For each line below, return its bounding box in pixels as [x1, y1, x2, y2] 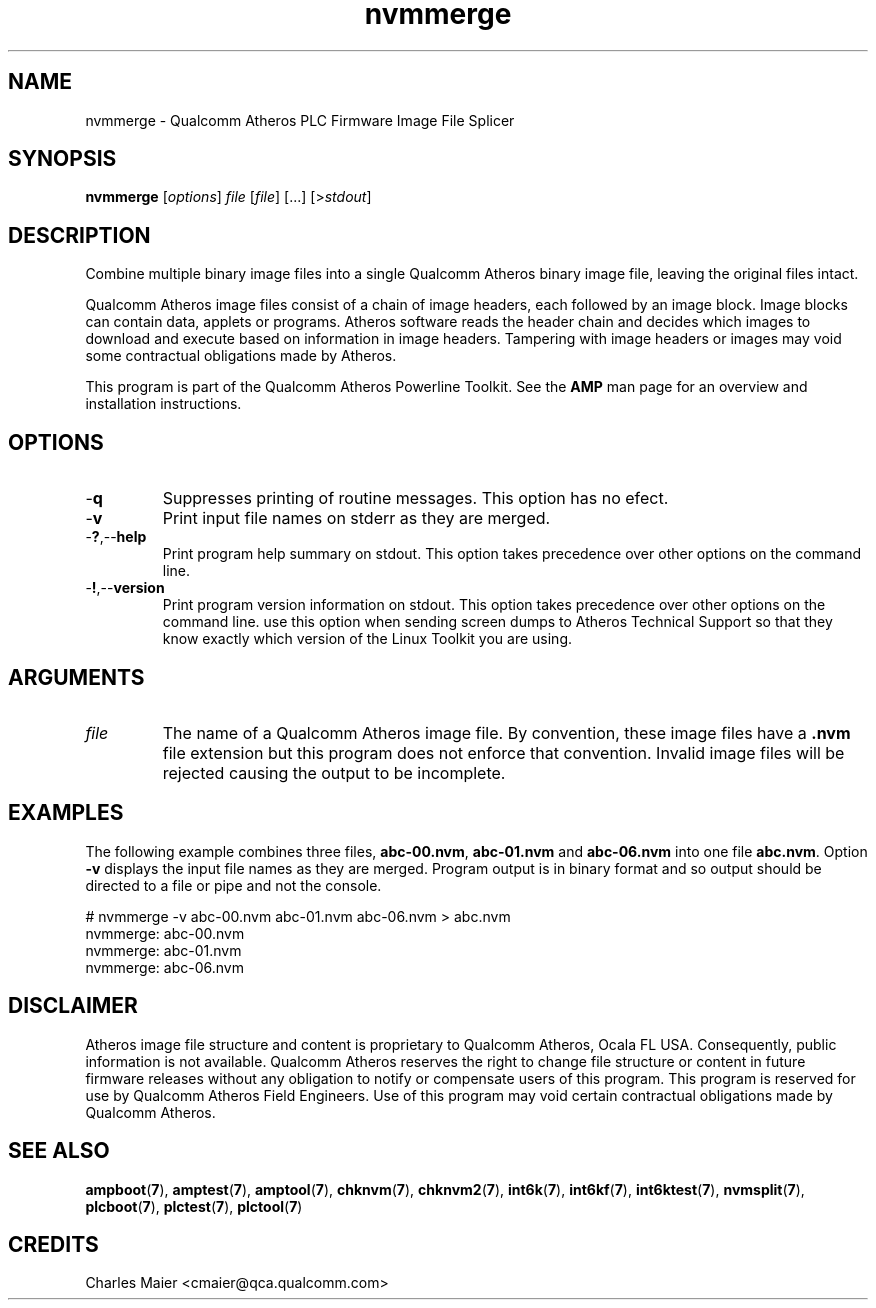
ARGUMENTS [8, 664, 145, 690]
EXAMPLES [8, 800, 124, 826]
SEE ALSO [8, 1138, 110, 1164]
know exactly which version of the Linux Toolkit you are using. [162, 630, 573, 648]
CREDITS [8, 1231, 99, 1257]
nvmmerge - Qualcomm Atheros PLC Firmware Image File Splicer [85, 111, 515, 129]
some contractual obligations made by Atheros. [85, 347, 397, 365]
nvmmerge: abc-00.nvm [85, 924, 245, 942]
